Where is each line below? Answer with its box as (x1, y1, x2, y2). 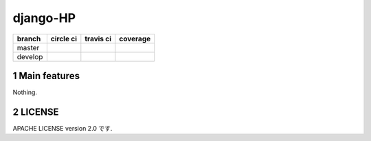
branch (16, 34, 41, 43)
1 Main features (12, 69, 80, 82)
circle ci (50, 34, 77, 43)
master (16, 43, 40, 52)
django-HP (12, 10, 76, 25)
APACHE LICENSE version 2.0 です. (12, 124, 113, 132)
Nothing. (12, 88, 38, 96)
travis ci (85, 34, 112, 43)
